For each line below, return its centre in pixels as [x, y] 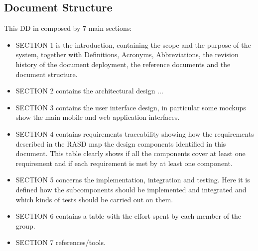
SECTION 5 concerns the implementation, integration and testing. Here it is [133, 180]
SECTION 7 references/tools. [61, 242]
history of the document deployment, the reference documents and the [123, 64]
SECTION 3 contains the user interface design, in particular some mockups [131, 107]
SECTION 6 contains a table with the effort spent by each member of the [129, 216]
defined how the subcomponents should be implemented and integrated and [131, 189]
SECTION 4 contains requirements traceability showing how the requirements [135, 133]
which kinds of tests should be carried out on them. [94, 199]
